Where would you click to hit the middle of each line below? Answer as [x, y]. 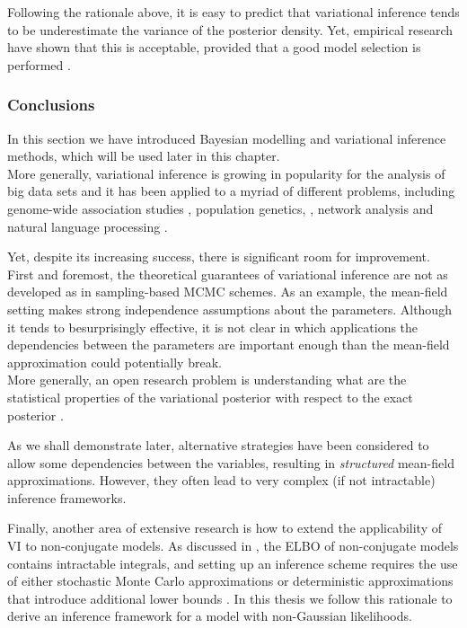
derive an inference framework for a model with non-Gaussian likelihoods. [210, 616]
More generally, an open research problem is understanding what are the [207, 380]
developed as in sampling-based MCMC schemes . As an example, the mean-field [228, 292]
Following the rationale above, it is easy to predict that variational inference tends [233, 12]
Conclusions [51, 105]
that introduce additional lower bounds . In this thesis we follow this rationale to [230, 598]
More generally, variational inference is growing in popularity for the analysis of [226, 173]
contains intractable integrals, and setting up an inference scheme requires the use [233, 563]
